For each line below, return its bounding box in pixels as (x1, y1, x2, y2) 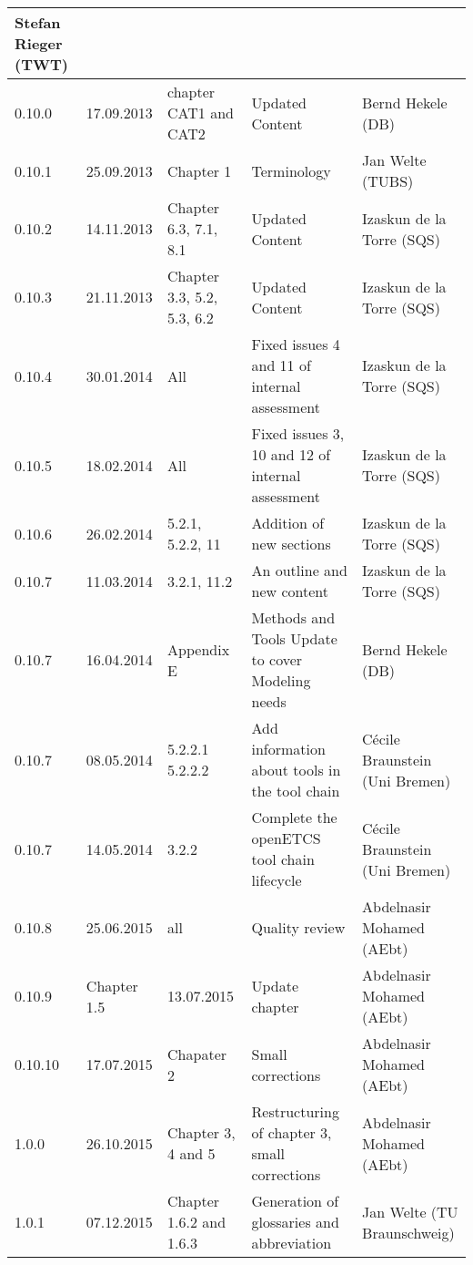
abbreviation (251, 1232, 332, 1253)
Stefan (15, 12, 61, 33)
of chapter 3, (251, 1122, 332, 1143)
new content (251, 581, 328, 602)
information (251, 738, 326, 759)
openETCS (251, 828, 321, 848)
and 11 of (251, 355, 311, 375)
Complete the (251, 807, 337, 828)
